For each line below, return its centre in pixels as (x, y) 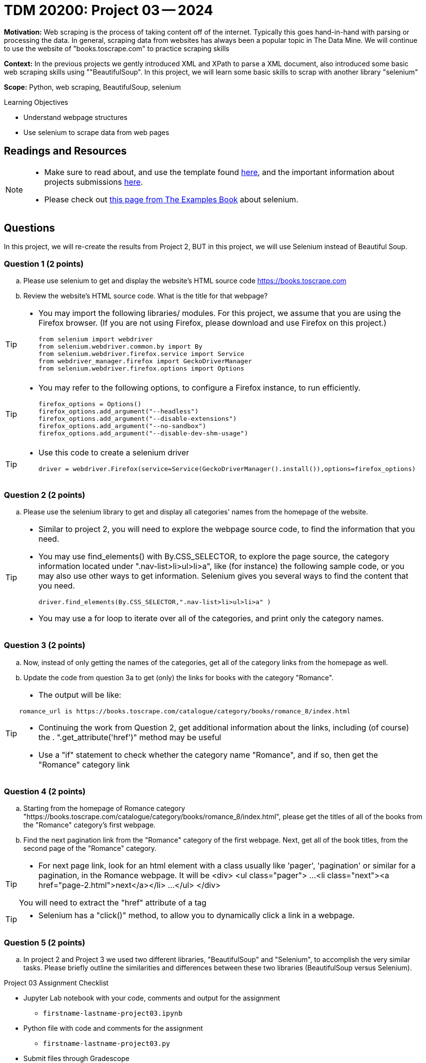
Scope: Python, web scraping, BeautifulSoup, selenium (93, 87)
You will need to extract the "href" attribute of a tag (113, 903)
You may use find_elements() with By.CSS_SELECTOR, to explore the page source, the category (214, 556)
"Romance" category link (84, 764)
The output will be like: (80, 695)
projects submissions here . (94, 182)
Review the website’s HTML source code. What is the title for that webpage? (146, 296)
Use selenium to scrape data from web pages (96, 132)
